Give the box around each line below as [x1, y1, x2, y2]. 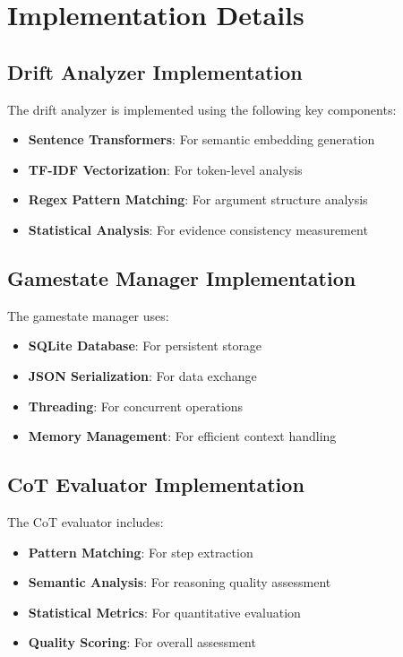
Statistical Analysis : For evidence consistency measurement [28, 220, 368, 238]
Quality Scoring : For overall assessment [28, 633, 256, 652]
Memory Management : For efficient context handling [28, 427, 337, 445]
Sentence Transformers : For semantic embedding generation [28, 130, 375, 149]
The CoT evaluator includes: [7, 512, 164, 531]
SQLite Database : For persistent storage [28, 336, 262, 355]
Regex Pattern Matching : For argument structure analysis [28, 190, 368, 209]
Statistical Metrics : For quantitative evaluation [28, 602, 301, 621]
